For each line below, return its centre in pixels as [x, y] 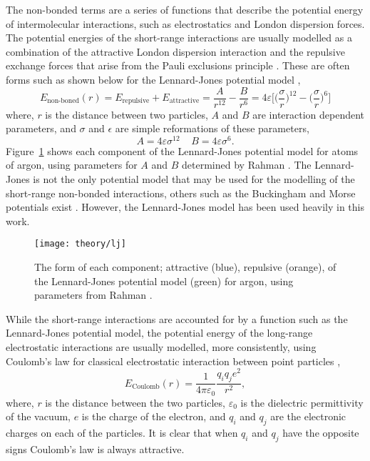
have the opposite [321, 433]
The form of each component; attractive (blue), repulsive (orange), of [185, 267]
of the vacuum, [38, 416]
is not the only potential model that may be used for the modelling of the [194, 179]
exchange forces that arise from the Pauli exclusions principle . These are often [178, 65]
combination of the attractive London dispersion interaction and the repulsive [175, 51]
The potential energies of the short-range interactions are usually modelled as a [179, 38]
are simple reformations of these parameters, [212, 128]
